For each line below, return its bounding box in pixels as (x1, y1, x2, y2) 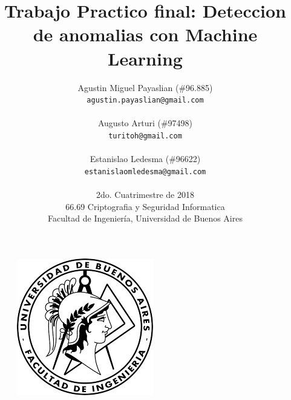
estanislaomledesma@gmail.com (84, 167, 206, 176)
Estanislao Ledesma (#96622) (90, 152, 201, 165)
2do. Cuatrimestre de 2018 (96, 188, 194, 201)
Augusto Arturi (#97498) (97, 117, 193, 129)
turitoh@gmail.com (108, 131, 182, 140)
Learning (108, 46, 183, 70)
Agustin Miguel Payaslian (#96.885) (77, 81, 213, 93)
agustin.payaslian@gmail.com (87, 96, 204, 105)
